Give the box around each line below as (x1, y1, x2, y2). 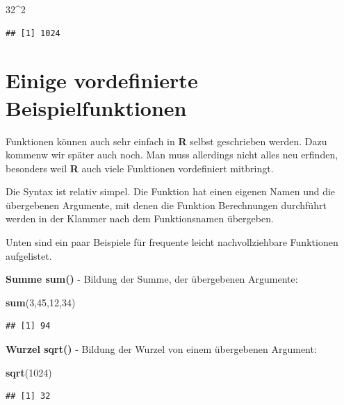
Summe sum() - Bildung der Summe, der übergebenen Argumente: (6, 272, 298, 286)
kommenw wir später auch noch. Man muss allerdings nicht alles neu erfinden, (6, 147, 338, 162)
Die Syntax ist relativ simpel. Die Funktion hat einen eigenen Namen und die (6, 184, 336, 199)
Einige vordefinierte (6, 66, 198, 94)
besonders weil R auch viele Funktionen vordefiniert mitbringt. (6, 160, 274, 175)
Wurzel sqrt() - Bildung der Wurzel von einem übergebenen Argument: (6, 342, 317, 356)
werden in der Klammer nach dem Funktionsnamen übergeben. (6, 211, 274, 226)
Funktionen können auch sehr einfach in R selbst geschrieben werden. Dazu (6, 133, 327, 148)
